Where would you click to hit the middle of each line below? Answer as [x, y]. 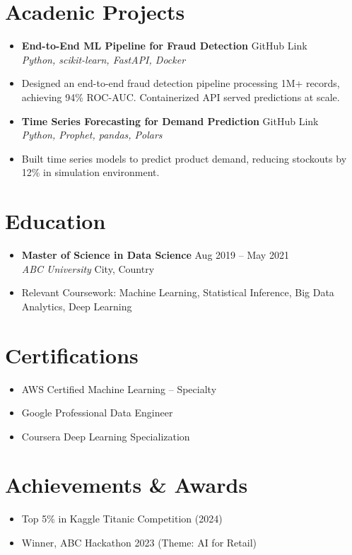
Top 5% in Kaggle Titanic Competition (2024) [122, 519]
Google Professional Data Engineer [97, 413]
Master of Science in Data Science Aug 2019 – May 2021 [155, 255]
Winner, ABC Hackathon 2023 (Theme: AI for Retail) [139, 542]
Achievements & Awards [127, 485]
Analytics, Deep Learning [77, 306]
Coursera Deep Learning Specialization [106, 436]
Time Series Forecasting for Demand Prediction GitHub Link [170, 121]
